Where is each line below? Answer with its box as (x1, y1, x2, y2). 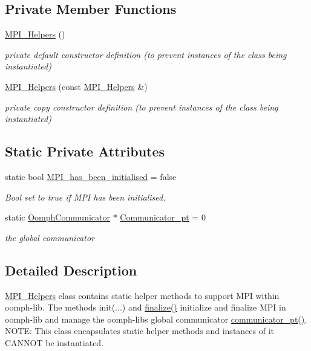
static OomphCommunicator (5, 211, 110, 224)
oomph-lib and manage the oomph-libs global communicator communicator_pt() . (5, 312, 307, 325)
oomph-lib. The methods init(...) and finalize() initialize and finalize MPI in (5, 301, 286, 314)
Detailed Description (5, 260, 137, 279)
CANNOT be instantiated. (5, 336, 104, 349)
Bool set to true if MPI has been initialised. (5, 190, 166, 203)
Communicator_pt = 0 (120, 211, 206, 224)
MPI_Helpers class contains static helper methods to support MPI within (5, 289, 280, 301)
